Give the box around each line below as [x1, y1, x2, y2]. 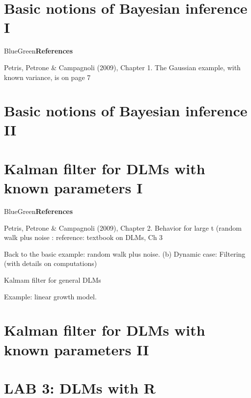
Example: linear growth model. [4, 291, 97, 301]
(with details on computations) [4, 258, 97, 268]
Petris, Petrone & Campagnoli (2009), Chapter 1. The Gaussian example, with [4, 62, 241, 72]
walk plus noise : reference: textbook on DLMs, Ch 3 [4, 232, 163, 242]
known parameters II [4, 339, 149, 359]
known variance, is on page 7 [4, 72, 91, 82]
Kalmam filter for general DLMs [4, 274, 101, 285]
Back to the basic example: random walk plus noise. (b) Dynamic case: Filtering [4, 248, 246, 259]
